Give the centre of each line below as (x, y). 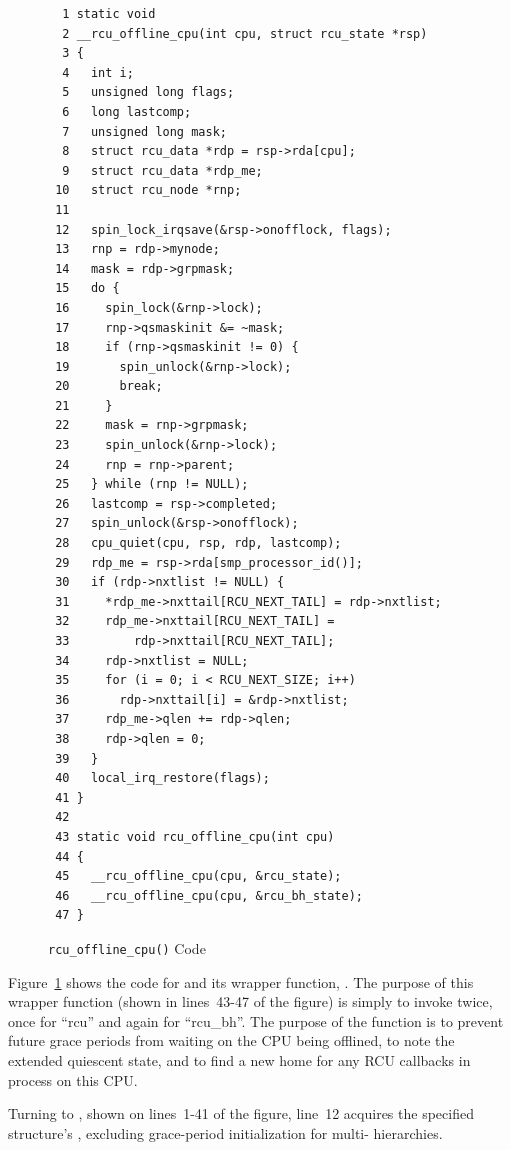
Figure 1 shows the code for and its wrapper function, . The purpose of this (241, 981)
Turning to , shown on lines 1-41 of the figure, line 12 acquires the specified (241, 1113)
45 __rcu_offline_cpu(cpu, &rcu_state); (198, 876)
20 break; (109, 386)
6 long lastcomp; (127, 111)
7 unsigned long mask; (144, 131)
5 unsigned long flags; (148, 92)
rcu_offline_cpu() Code (127, 947)
